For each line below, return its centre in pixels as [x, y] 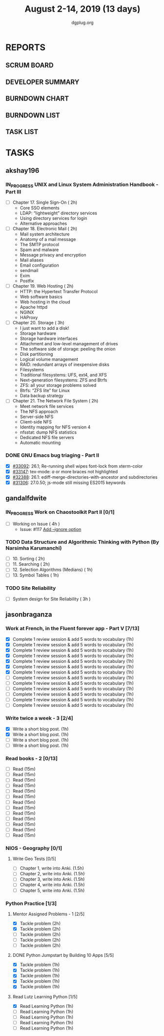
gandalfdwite [26, 498]
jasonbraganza [29, 615]
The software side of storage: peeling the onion [68, 349]
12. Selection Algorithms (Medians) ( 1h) [53, 570]
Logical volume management [49, 359]
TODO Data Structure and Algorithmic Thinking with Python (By [82, 542]
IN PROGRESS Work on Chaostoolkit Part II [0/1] [60, 513]
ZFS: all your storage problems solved [58, 385]
